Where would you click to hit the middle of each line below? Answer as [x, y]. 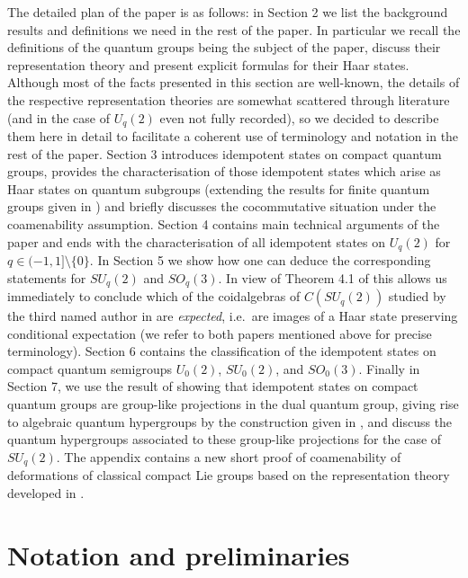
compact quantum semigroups [90, 368]
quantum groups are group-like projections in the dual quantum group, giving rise [233, 404]
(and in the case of [59, 117]
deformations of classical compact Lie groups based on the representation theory [229, 475]
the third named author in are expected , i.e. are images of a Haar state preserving [233, 316]
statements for [47, 277]
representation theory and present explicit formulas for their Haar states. [208, 64]
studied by [417, 296]
